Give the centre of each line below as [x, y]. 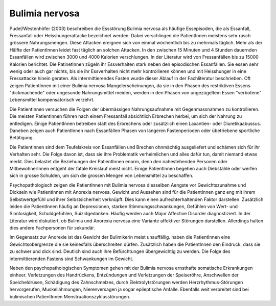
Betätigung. [22, 138]
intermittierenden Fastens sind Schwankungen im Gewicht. [72, 259]
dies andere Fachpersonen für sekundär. [52, 228]
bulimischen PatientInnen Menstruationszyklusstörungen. [70, 296]
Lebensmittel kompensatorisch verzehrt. [52, 100]
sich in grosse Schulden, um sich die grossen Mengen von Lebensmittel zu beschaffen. [101, 175]
